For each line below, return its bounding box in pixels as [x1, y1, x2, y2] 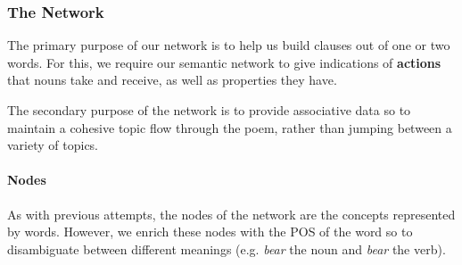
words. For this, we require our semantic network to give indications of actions [7, 53, 441, 71]
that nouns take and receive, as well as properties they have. [7, 70, 337, 89]
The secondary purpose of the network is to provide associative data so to [7, 101, 411, 119]
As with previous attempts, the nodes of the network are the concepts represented [7, 204, 456, 223]
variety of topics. [7, 136, 99, 154]
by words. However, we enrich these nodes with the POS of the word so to [7, 222, 413, 241]
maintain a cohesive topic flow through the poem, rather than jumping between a [7, 118, 452, 137]
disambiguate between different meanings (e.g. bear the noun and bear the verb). [7, 239, 446, 258]
